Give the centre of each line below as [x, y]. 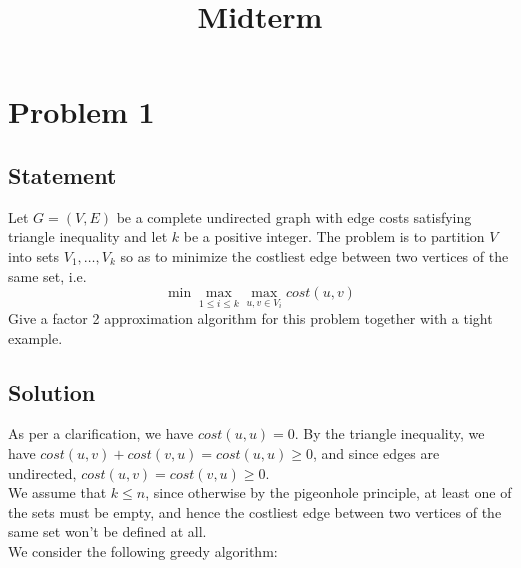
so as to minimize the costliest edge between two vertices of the [314, 255]
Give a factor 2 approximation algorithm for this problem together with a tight [250, 318]
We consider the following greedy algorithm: [143, 550]
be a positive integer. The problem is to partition [334, 236]
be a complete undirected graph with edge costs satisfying [294, 216]
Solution [52, 391]
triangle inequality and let [88, 236]
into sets [34, 255]
